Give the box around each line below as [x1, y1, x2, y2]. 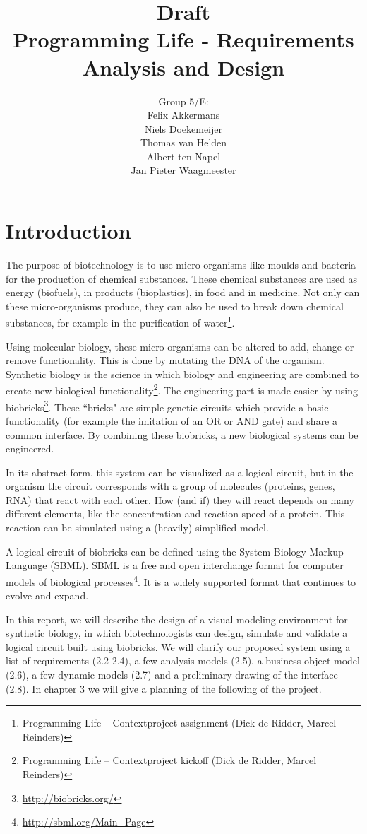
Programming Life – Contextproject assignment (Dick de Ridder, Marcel [22, 715, 337, 730]
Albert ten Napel [146, 148, 221, 163]
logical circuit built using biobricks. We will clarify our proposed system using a [6, 639, 351, 654]
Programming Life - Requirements [13, 25, 354, 54]
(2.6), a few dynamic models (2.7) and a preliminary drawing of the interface [6, 667, 338, 682]
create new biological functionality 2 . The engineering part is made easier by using [6, 381, 358, 398]
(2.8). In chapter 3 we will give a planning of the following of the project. [6, 681, 322, 695]
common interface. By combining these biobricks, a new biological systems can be [6, 427, 359, 442]
